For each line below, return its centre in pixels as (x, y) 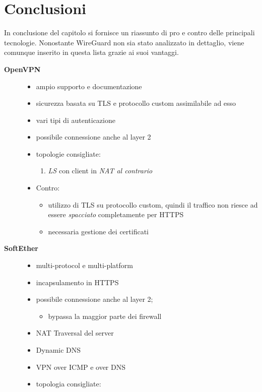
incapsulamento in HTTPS (77, 282)
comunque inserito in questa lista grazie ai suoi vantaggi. (91, 52)
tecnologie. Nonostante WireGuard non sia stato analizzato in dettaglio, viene (124, 42)
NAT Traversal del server (75, 333)
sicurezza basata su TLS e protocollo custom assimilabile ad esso (136, 103)
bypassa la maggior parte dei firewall (105, 316)
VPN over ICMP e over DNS (81, 367)
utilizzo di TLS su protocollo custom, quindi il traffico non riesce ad (153, 204)
